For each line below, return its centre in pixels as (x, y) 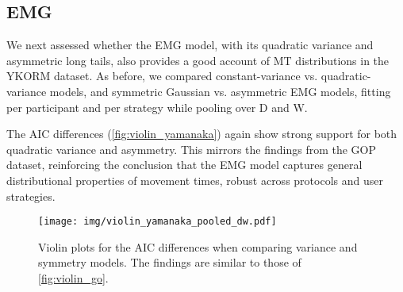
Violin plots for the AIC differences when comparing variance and (198, 246)
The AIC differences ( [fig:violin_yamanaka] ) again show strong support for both (202, 134)
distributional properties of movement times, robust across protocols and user (195, 180)
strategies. (31, 196)
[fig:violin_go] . (73, 277)
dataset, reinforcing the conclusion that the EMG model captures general (184, 165)
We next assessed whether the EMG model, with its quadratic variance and (190, 45)
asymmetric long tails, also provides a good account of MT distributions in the (198, 60)
